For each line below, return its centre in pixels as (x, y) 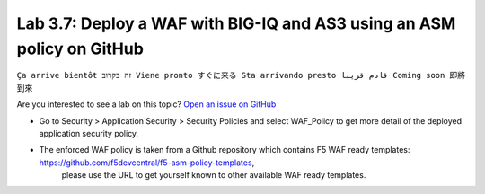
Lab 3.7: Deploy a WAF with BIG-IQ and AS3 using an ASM (236, 23)
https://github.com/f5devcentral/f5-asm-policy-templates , (147, 163)
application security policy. (89, 133)
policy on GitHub (80, 48)
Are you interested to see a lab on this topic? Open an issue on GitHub (146, 104)
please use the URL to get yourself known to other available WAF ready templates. (214, 175)
